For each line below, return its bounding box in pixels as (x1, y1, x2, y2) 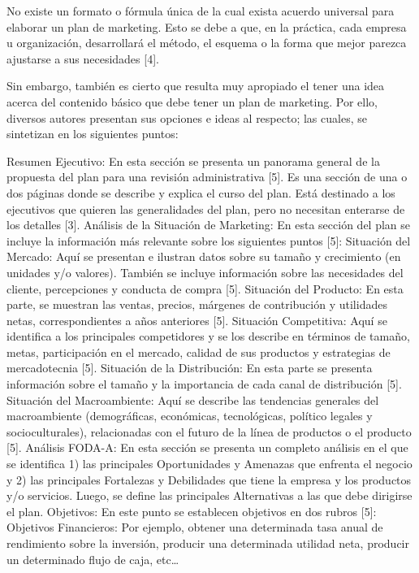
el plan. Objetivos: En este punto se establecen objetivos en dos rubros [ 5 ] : (6, 502, 377, 519)
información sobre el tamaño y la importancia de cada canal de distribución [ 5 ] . (6, 375, 402, 393)
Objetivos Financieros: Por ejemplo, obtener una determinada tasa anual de (6, 519, 383, 536)
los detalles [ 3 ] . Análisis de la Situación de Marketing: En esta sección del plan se (6, 216, 411, 233)
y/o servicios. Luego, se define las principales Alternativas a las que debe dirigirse (6, 487, 413, 504)
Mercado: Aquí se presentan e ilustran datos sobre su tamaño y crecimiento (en (6, 248, 401, 265)
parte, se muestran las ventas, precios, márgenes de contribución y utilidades (6, 296, 387, 313)
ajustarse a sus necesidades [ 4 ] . (6, 50, 159, 67)
